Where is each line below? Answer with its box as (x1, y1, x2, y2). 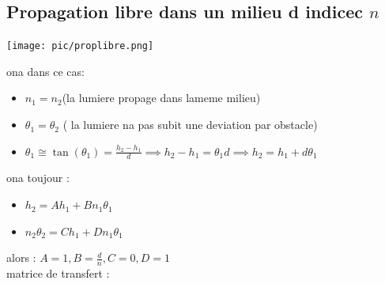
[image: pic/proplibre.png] (6, 40, 154, 52)
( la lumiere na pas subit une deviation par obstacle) (62, 116, 318, 133)
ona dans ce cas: (6, 62, 85, 79)
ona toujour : (6, 169, 70, 186)
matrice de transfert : (6, 265, 110, 282)
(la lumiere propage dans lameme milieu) (62, 89, 261, 106)
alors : (6, 249, 36, 266)
